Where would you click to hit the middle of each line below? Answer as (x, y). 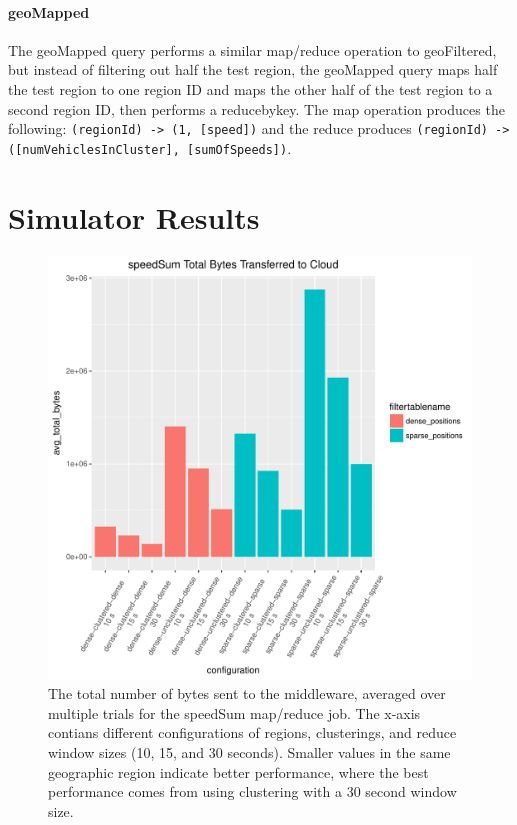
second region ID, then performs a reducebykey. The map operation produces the (256, 108)
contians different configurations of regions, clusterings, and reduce (252, 732)
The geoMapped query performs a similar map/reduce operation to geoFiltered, (252, 49)
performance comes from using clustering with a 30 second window (252, 791)
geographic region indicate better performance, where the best (238, 771)
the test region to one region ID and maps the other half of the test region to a (250, 88)
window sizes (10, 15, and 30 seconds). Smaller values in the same (249, 751)
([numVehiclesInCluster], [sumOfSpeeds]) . (150, 147)
